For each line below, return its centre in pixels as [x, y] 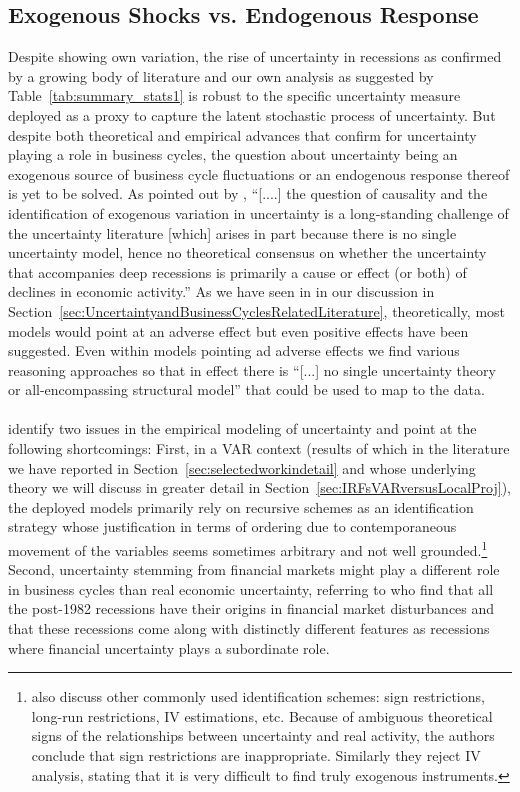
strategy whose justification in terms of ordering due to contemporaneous [232, 526]
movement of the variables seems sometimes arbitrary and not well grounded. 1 [248, 548]
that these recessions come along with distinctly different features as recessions [249, 628]
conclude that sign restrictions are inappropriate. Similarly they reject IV [256, 755]
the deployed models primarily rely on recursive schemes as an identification [241, 506]
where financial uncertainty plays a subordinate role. [169, 647]
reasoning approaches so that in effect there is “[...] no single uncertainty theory [252, 369]
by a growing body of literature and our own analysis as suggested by [221, 75]
